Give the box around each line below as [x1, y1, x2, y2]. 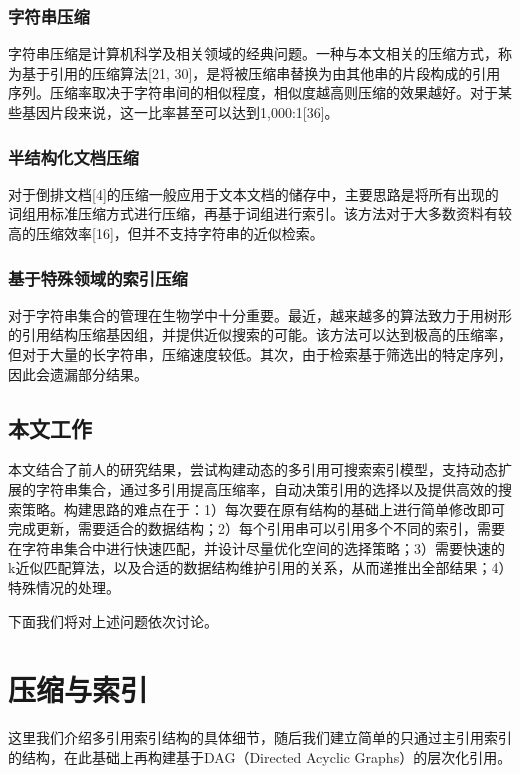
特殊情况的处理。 [8, 576, 120, 597]
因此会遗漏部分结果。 [8, 363, 148, 384]
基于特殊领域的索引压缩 [8, 265, 188, 290]
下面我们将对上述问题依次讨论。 [8, 610, 218, 631]
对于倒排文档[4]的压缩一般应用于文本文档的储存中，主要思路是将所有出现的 [8, 183, 499, 204]
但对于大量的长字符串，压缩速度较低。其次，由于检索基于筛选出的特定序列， [8, 344, 512, 364]
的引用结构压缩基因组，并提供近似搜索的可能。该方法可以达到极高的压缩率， [8, 324, 512, 345]
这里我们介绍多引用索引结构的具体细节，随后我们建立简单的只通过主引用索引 [8, 727, 512, 748]
